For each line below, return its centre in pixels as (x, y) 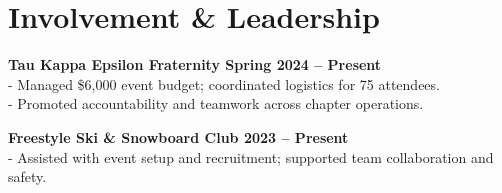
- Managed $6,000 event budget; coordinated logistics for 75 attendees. (224, 83)
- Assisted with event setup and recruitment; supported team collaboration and (251, 156)
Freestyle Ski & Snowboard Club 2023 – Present (178, 136)
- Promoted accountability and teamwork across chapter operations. (216, 103)
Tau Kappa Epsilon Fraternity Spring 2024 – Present (195, 64)
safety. (27, 176)
